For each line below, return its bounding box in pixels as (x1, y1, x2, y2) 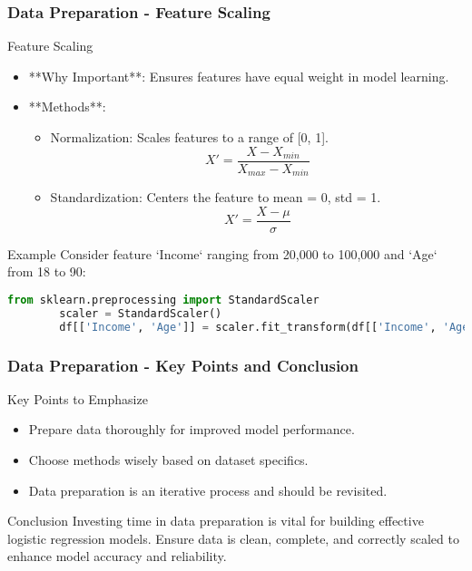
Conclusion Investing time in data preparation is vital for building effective (7, 511, 424, 530)
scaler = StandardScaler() (59, 306, 222, 320)
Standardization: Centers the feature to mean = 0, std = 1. (50, 188, 381, 207)
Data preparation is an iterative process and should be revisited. (28, 480, 388, 499)
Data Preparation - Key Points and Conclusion (7, 353, 359, 376)
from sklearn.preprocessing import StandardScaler (7, 293, 320, 306)
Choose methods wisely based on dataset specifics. (28, 450, 309, 469)
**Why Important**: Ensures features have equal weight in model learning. (28, 66, 449, 85)
